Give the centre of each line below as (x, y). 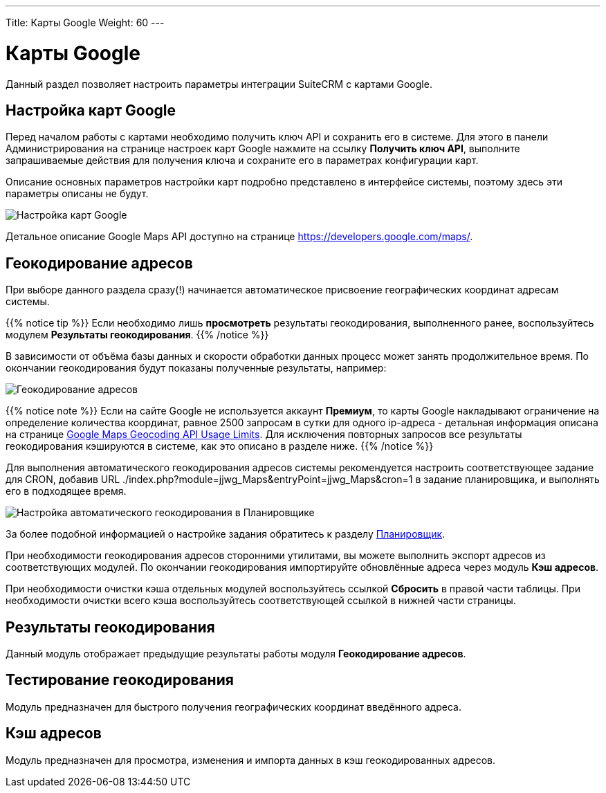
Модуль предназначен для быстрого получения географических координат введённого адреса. (233, 707)
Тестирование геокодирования (120, 680)
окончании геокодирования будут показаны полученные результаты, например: (196, 368)
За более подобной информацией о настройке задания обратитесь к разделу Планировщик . (226, 534)
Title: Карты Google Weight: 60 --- (85, 22)
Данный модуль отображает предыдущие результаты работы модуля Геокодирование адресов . (236, 654)
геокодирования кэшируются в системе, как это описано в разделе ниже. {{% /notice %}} (220, 446)
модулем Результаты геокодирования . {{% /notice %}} (137, 335)
